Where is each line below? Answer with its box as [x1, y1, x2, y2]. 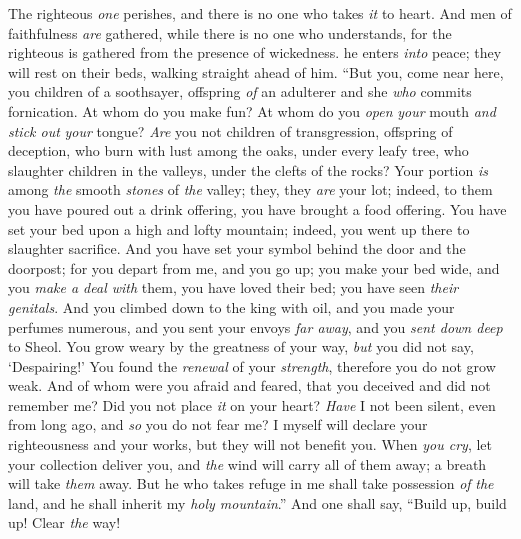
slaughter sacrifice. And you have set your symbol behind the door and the [8, 238, 466, 259]
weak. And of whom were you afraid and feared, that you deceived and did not [8, 375, 491, 396]
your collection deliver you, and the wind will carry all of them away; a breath [8, 453, 487, 474]
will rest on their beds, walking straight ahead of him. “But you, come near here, [8, 61, 504, 82]
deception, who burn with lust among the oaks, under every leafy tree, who [8, 140, 469, 161]
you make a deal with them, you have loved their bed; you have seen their [8, 277, 459, 298]
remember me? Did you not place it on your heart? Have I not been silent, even [8, 394, 496, 415]
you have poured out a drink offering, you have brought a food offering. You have [8, 198, 507, 219]
